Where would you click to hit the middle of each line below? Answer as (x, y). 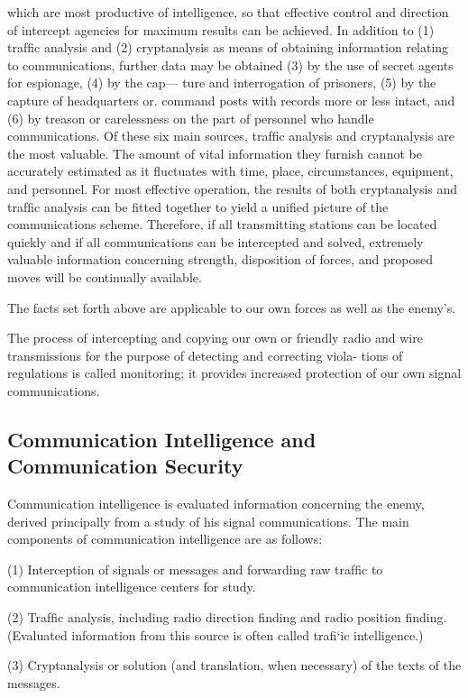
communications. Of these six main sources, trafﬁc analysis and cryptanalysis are (231, 136)
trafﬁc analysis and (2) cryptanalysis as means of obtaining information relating (228, 47)
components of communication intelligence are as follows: (165, 539)
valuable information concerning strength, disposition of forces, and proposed (220, 259)
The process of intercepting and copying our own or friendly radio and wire (215, 338)
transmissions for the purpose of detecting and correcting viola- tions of (205, 355)
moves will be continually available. (105, 276)
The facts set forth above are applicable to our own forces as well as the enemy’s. (232, 307)
